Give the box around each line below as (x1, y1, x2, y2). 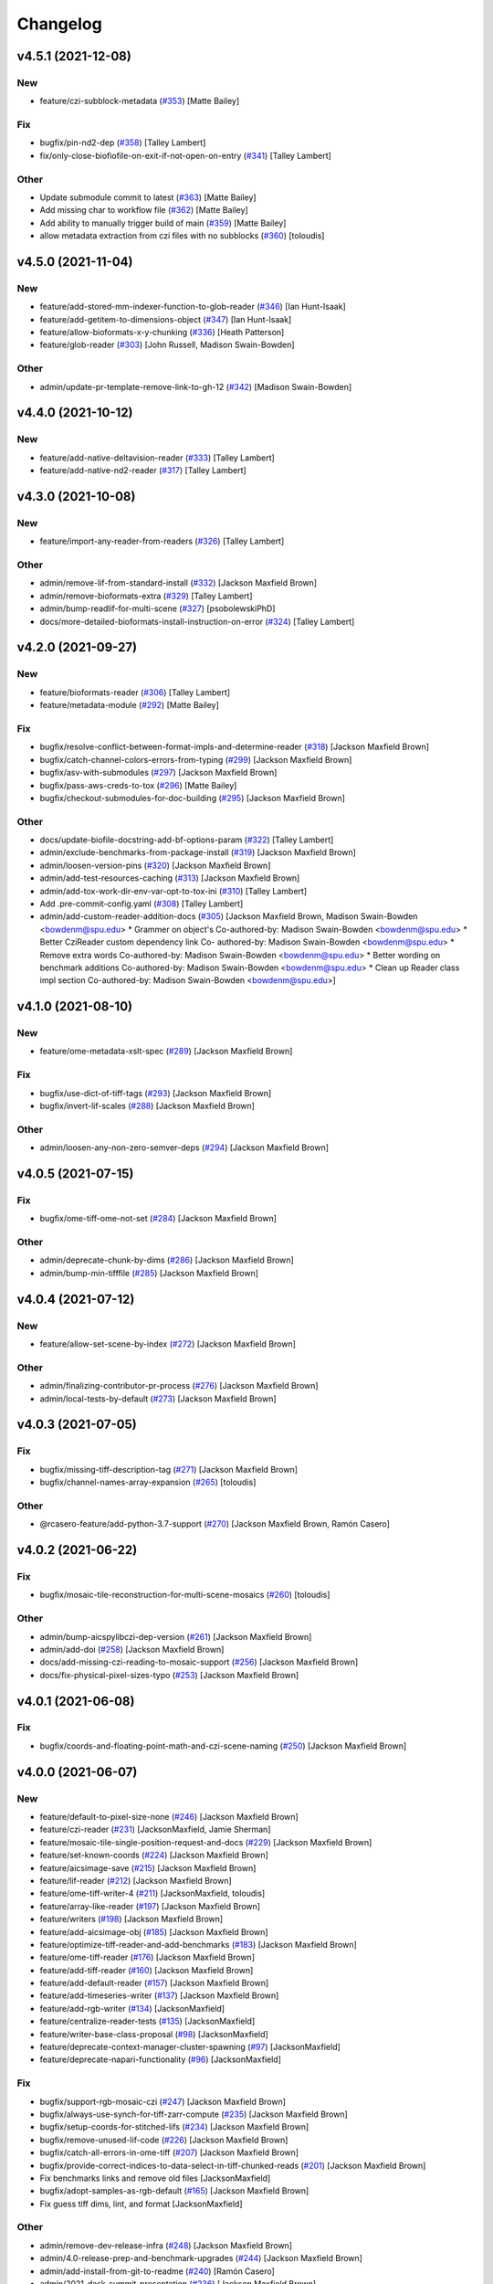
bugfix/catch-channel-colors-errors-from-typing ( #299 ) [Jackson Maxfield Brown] (39, 754, 352, 765)
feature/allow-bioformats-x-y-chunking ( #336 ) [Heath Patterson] (39, 327, 285, 338)
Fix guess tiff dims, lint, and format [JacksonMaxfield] (39, 2198, 243, 2209)
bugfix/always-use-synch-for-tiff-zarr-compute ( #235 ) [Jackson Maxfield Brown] (39, 2109, 349, 2120)
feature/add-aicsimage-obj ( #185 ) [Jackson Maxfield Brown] (39, 1926, 268, 1937)
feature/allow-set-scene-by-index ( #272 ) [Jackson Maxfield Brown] (39, 1338, 297, 1349)
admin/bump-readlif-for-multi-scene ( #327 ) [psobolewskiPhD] (39, 603, 276, 614)
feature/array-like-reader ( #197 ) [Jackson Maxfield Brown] (39, 1900, 260, 1911)
